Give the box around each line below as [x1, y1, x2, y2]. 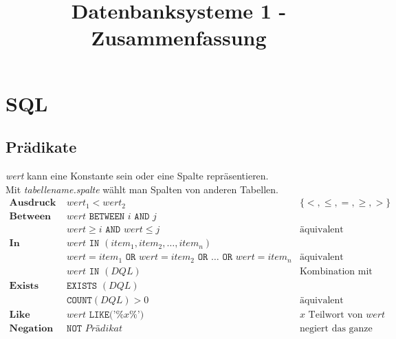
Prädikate [5, 136, 77, 157]
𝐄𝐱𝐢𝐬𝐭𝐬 [9, 281, 39, 291]
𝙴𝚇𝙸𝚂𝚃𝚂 [67, 281, 98, 291]
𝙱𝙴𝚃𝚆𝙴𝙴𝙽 [89, 212, 125, 222]
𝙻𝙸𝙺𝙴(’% [89, 309, 124, 320]
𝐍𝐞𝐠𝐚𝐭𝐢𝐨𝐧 [9, 323, 54, 333]
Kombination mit [299, 266, 373, 276]
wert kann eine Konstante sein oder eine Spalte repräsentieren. [5, 168, 269, 182]
